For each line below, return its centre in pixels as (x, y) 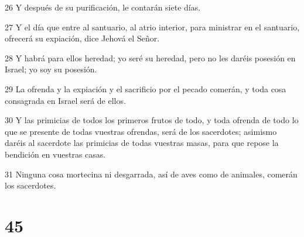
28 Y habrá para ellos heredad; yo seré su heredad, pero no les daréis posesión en (150, 57)
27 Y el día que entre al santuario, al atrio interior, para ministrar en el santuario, (152, 27)
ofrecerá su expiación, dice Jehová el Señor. (82, 38)
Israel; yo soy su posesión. (51, 69)
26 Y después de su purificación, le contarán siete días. (103, 7)
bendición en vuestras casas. (55, 154)
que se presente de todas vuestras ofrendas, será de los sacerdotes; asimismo (141, 131)
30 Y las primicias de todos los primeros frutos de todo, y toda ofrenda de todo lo (152, 120)
